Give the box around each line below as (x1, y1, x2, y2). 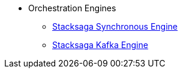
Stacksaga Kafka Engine (52, 40, 148, 50)
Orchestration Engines (28, 3, 116, 13)
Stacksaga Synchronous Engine (52, 21, 178, 31)
